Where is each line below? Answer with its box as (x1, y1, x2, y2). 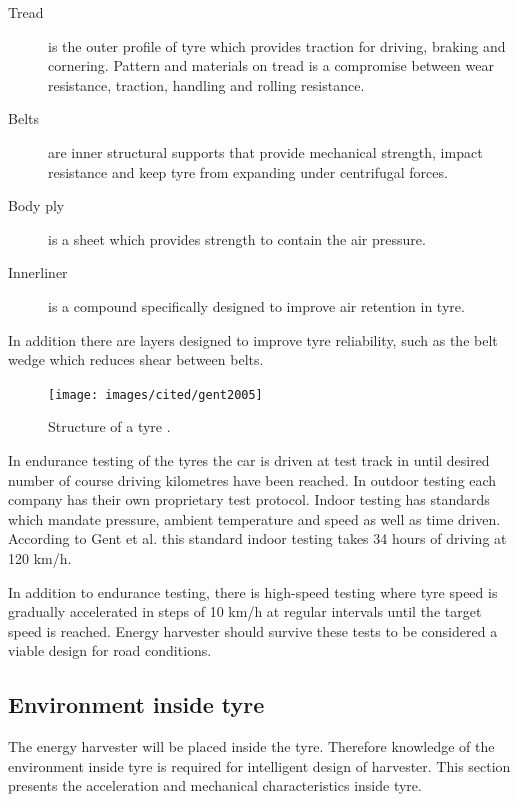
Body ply (8, 195, 65, 216)
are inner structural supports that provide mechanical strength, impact (48, 141, 483, 162)
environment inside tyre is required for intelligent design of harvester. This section (8, 755, 511, 776)
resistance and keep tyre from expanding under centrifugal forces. (48, 161, 448, 182)
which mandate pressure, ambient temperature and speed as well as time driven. (8, 508, 501, 529)
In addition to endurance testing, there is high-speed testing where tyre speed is (8, 581, 498, 602)
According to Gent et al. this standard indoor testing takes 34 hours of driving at (8, 528, 507, 549)
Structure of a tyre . (48, 416, 171, 437)
